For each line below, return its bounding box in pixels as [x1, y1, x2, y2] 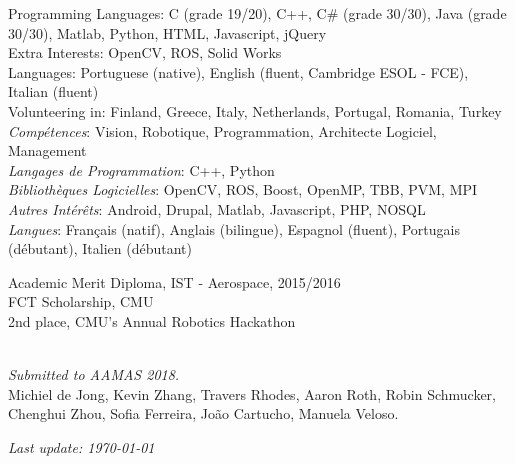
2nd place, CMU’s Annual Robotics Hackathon [8, 310, 296, 331]
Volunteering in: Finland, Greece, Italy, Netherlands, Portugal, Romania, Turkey [8, 100, 502, 121]
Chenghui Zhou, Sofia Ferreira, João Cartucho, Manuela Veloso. [8, 403, 399, 424]
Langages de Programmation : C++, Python [8, 159, 275, 180]
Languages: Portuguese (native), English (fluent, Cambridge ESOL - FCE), [8, 61, 469, 82]
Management [8, 140, 87, 161]
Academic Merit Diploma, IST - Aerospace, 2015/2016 [8, 271, 341, 292]
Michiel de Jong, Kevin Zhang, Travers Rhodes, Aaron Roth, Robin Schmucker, [8, 383, 496, 404]
